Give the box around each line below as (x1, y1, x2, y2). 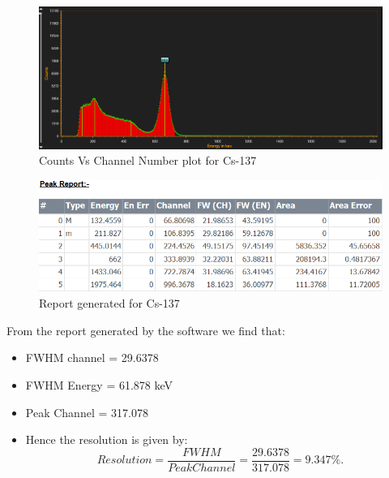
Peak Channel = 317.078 (25, 403, 148, 420)
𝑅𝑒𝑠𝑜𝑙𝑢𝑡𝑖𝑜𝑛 (96, 454, 152, 467)
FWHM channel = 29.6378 (25, 349, 159, 366)
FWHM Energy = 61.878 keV (25, 377, 173, 394)
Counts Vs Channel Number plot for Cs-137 (39, 152, 257, 169)
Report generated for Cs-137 (39, 295, 180, 312)
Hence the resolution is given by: (25, 431, 188, 448)
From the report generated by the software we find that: (6, 321, 285, 338)
